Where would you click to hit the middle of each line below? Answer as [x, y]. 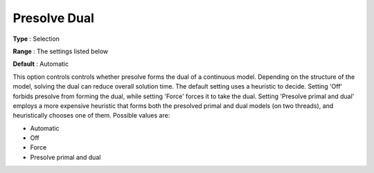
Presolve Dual [54, 18]
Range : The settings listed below [61, 51]
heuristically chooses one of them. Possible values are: [91, 116]
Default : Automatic [41, 64]
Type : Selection [36, 39]
